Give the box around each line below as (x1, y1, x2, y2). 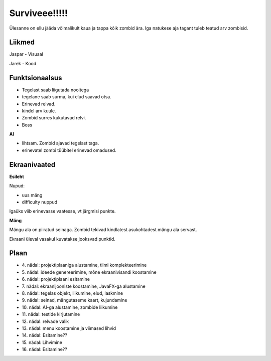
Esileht (9, 173, 25, 179)
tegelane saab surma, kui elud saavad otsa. (22, 94, 111, 100)
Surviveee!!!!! (9, 8, 68, 19)
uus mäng (22, 192, 43, 198)
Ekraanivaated (9, 160, 56, 169)
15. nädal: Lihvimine (22, 339, 63, 345)
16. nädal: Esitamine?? (22, 346, 67, 352)
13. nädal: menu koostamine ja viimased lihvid (22, 325, 116, 331)
